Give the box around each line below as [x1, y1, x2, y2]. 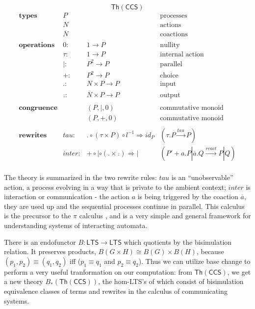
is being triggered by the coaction [137, 191, 238, 202]
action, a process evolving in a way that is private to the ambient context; [4, 181, 226, 192]
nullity [160, 42, 180, 49]
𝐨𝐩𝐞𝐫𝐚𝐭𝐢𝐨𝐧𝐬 [19, 42, 55, 49]
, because [196, 246, 224, 257]
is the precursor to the [4, 210, 71, 221]
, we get [227, 266, 251, 277]
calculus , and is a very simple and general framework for [79, 210, 251, 221]
